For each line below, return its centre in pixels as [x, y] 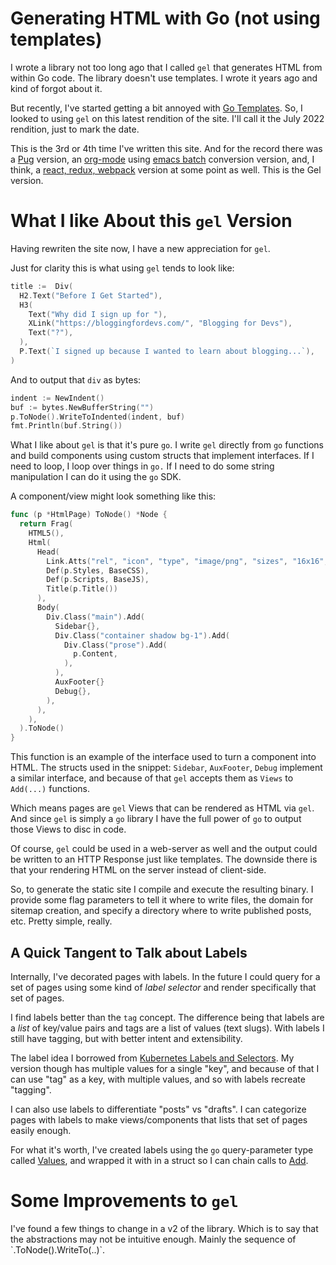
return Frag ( [46, 524]
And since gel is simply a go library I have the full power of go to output [156, 819]
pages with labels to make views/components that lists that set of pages [159, 1119]
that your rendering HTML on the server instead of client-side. [138, 870]
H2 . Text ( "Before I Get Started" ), [91, 295]
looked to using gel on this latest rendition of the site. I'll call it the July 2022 [167, 118]
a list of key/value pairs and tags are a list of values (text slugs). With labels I [167, 1028]
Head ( [48, 552]
